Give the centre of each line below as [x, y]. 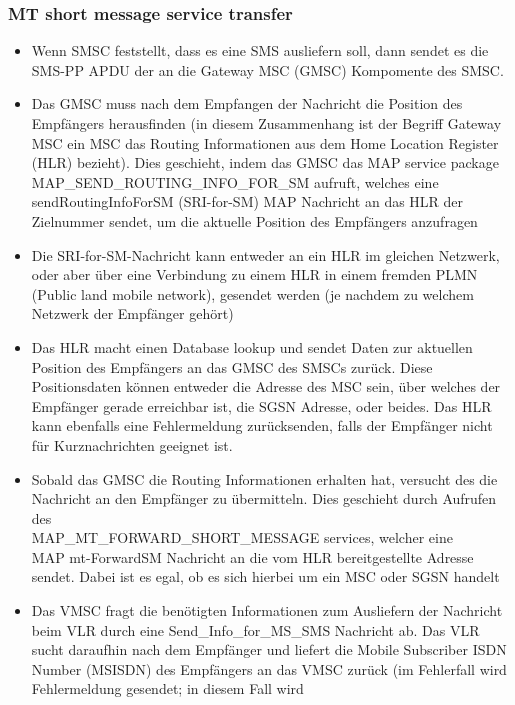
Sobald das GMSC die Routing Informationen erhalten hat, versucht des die [264, 478]
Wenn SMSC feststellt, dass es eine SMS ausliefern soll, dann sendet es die [260, 50]
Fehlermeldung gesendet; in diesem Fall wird [167, 688]
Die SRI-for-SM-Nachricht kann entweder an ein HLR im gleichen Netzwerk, [265, 254]
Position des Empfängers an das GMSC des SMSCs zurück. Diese [232, 366]
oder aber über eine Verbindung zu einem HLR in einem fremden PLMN [254, 274]
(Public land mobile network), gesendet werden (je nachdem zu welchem [252, 293]
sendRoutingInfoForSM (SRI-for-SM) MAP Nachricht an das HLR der [247, 201]
